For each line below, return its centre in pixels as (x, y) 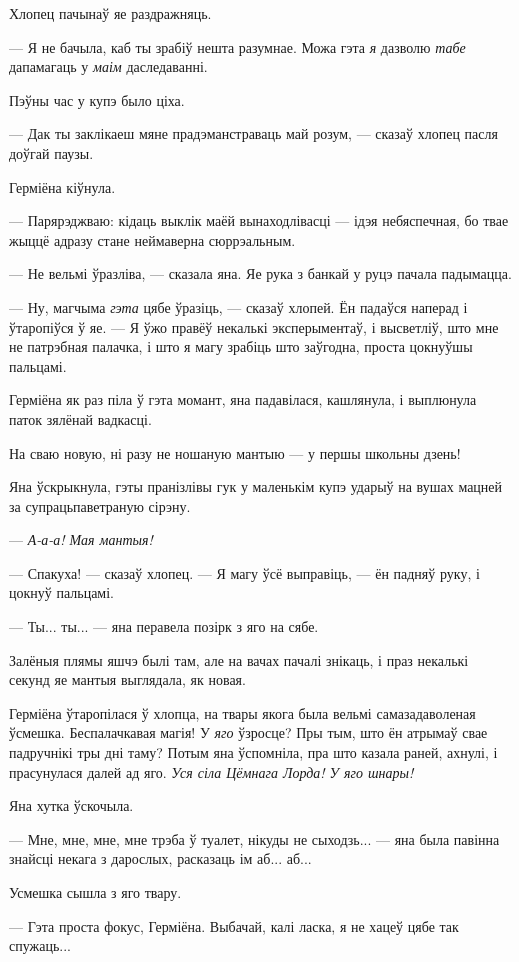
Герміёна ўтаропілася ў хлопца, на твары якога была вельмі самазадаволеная (242, 712)
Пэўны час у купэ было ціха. (97, 99)
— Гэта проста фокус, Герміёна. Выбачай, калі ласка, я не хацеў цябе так (234, 925)
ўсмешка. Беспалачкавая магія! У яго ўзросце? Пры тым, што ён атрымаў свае (248, 732)
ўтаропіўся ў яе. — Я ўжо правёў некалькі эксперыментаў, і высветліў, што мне (254, 326)
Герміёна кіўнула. (62, 186)
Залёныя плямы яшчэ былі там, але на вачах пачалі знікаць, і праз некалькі (239, 659)
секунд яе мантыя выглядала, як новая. (127, 679)
